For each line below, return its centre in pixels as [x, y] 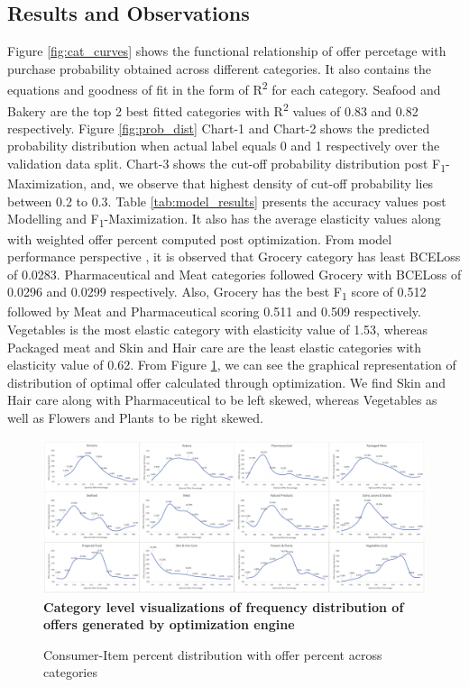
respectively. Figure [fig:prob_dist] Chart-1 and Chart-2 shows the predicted [219, 128]
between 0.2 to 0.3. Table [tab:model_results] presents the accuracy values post [227, 201]
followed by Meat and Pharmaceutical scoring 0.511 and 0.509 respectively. [214, 311]
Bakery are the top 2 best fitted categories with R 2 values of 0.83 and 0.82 [213, 109]
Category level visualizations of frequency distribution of [224, 606]
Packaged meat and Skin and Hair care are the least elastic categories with [215, 347]
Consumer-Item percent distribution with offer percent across [213, 654]
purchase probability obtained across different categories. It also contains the [220, 68]
